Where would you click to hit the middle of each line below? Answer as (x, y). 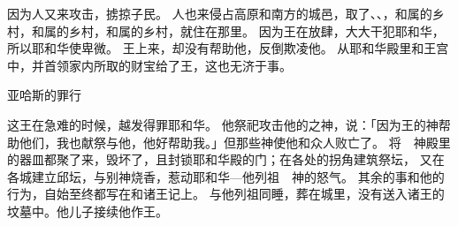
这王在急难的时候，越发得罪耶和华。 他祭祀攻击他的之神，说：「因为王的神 (223, 124)
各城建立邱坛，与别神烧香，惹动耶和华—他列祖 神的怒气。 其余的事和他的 (226, 176)
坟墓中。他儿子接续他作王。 (88, 211)
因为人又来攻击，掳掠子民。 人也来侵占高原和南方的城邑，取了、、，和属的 (220, 13)
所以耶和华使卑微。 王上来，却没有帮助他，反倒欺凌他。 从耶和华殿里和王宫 (228, 48)
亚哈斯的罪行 (44, 95)
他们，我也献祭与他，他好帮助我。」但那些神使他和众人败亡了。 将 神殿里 (235, 142)
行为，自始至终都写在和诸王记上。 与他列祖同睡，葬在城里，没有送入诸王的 (226, 194)
